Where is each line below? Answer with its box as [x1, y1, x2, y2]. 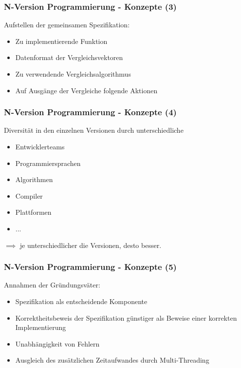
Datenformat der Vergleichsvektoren [15, 52, 123, 62]
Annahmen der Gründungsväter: [4, 280, 100, 290]
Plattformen [15, 207, 52, 217]
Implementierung [15, 322, 66, 332]
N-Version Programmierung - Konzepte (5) [4, 261, 177, 273]
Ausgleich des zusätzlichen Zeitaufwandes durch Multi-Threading [15, 355, 209, 365]
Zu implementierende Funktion [15, 36, 108, 46]
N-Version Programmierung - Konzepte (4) [4, 106, 177, 118]
